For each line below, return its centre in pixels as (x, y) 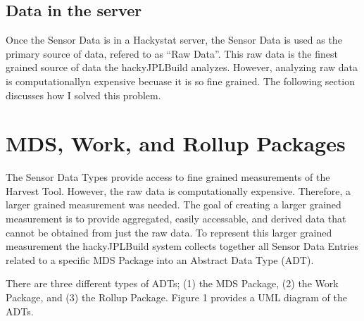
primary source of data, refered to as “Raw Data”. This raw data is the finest (172, 53)
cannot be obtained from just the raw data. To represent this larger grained (169, 232)
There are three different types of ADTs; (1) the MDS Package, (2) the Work (172, 283)
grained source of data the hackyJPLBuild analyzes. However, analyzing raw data (182, 67)
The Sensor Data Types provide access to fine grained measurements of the (168, 177)
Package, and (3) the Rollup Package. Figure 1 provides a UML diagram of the (176, 297)
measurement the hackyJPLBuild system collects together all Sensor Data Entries (182, 246)
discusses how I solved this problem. (83, 95)
